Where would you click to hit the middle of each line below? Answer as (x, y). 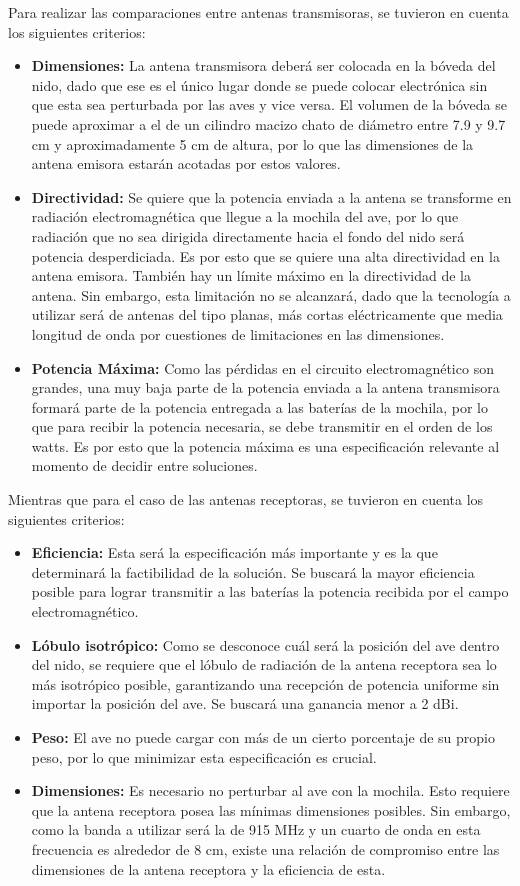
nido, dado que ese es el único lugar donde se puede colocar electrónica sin (259, 84)
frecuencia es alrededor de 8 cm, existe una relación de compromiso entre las (265, 848)
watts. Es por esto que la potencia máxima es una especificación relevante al (265, 445)
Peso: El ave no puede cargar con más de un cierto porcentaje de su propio (263, 737)
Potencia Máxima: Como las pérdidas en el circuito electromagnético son (262, 367)
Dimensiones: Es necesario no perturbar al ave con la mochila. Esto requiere (270, 790)
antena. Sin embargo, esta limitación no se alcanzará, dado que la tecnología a (271, 294)
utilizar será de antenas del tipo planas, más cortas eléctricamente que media (267, 314)
